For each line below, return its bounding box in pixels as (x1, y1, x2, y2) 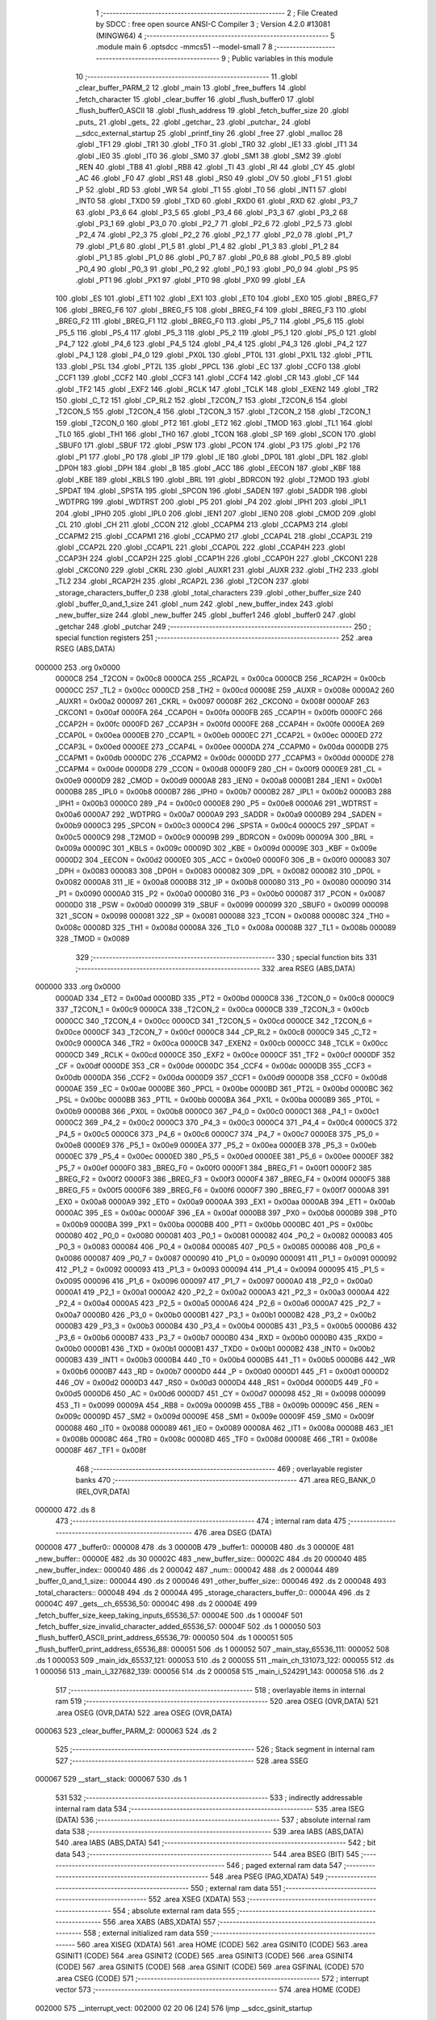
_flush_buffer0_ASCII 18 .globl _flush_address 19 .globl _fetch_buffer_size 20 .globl (75, 106, 349, 116)
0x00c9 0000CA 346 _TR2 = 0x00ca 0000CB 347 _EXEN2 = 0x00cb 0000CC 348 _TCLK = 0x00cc (55, 1038, 388, 1048)
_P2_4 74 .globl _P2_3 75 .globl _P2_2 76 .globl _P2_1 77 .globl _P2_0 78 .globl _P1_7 (75, 230, 353, 240)
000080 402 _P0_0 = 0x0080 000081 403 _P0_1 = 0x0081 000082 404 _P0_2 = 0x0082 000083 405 (55, 1231, 393, 1240)
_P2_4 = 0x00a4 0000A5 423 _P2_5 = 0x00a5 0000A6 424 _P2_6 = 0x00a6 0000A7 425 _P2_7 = (55, 1298, 382, 1308)
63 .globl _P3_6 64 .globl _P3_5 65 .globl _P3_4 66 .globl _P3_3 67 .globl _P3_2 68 (75, 207, 348, 217)
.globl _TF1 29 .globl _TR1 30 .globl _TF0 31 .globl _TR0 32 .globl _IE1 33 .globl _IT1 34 (75, 140, 358, 149)
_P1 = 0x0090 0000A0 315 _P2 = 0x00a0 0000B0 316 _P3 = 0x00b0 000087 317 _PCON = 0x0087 (55, 889, 386, 898)
